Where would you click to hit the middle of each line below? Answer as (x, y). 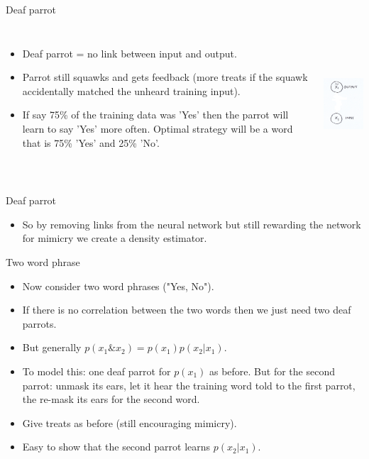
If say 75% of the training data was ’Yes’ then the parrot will (155, 115)
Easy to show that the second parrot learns (116, 447)
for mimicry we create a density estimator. (115, 238)
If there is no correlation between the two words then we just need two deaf (187, 310)
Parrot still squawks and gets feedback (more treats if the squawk (165, 77)
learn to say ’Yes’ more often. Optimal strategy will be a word (158, 128)
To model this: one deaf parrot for (97, 371)
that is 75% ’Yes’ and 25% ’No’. (91, 142)
